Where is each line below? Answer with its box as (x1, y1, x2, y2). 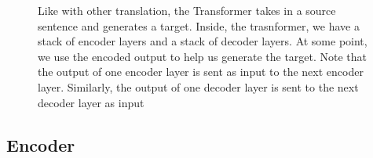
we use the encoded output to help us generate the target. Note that (38, 48, 368, 64)
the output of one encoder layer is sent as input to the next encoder (38, 63, 364, 80)
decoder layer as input (38, 94, 144, 110)
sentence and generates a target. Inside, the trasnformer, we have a (38, 17, 360, 34)
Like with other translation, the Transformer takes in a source (38, 2, 336, 18)
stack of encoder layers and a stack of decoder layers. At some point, (38, 33, 368, 49)
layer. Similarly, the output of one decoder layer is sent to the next (38, 78, 359, 95)
